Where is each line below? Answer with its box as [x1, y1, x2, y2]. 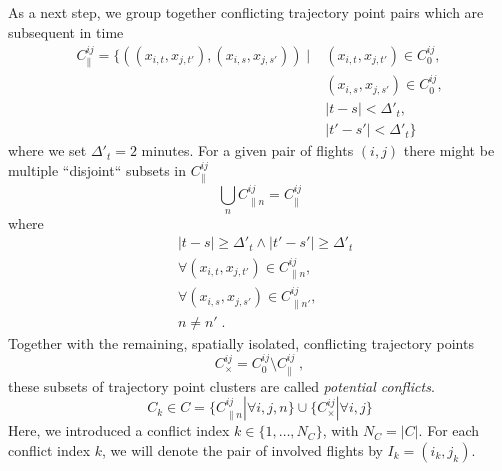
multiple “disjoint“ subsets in [8, 159, 187, 180]
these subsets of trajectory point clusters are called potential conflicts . [8, 375, 435, 396]
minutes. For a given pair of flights [141, 140, 354, 161]
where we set [8, 140, 87, 161]
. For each [418, 420, 480, 441]
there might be [403, 140, 495, 161]
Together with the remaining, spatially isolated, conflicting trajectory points [8, 332, 474, 353]
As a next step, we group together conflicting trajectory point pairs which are [8, 2, 484, 22]
